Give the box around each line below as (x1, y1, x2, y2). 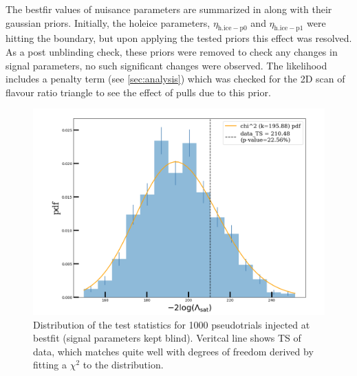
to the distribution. (83, 357, 164, 372)
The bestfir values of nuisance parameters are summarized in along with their (6, 2, 332, 16)
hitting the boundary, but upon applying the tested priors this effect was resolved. (6, 31, 352, 45)
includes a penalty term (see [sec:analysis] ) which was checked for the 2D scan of (6, 71, 345, 86)
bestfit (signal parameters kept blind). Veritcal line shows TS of (33, 331, 301, 345)
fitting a (33, 357, 67, 372)
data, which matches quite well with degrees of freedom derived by (33, 344, 314, 358)
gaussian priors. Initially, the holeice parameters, (6, 15, 210, 30)
